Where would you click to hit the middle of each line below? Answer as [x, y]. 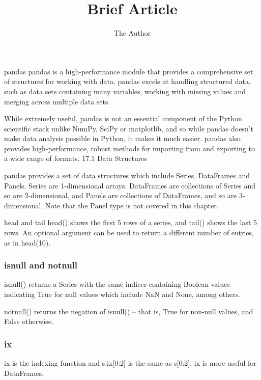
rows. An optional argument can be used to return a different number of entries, [129, 233]
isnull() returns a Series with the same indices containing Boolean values [117, 284]
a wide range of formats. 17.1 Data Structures [76, 158]
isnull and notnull [41, 265]
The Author [132, 33]
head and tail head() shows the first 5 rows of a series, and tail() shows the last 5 [130, 222]
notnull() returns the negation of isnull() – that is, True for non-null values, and [129, 311]
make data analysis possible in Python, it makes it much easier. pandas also [122, 138]
